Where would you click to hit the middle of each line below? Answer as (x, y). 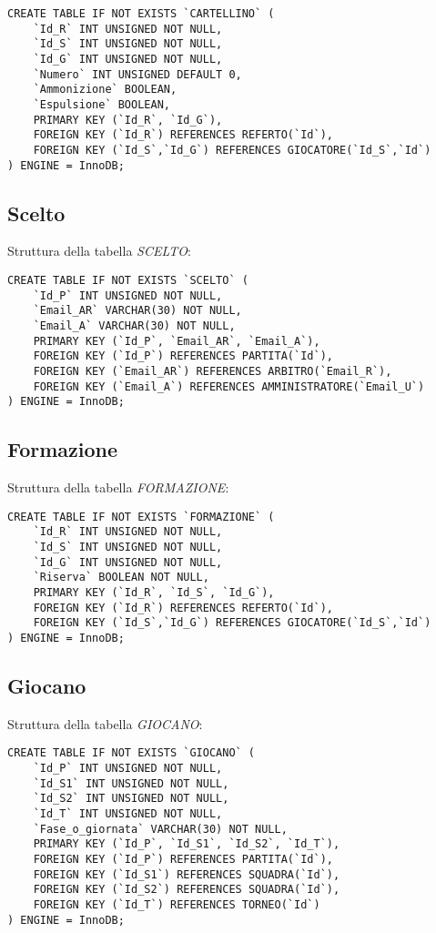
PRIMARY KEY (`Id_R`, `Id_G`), (128, 120)
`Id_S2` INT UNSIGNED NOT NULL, (131, 799)
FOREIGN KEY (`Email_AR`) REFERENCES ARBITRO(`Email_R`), (213, 371)
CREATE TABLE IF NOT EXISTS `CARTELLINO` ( (141, 14)
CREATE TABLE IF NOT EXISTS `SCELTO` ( (128, 281)
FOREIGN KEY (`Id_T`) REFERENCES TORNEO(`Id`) (177, 904)
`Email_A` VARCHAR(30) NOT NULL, (134, 325)
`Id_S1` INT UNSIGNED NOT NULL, (131, 783)
